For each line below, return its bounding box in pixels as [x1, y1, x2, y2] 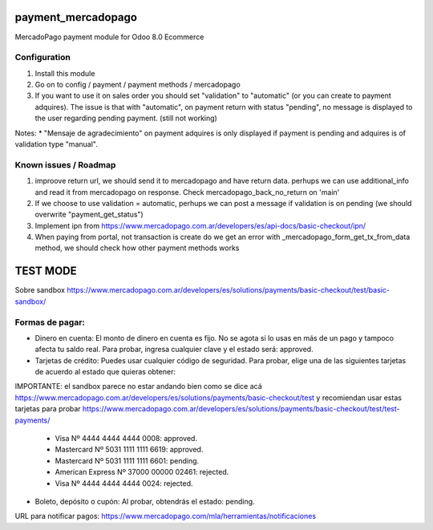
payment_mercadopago [14, 10, 138, 24]
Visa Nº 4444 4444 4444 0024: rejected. [55, 478, 193, 488]
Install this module [34, 68, 95, 78]
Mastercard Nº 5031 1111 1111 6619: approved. [55, 445, 204, 455]
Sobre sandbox [14, 285, 66, 295]
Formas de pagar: [14, 317, 86, 328]
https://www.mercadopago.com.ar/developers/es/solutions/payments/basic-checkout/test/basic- [67, 285, 391, 295]
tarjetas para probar [14, 404, 81, 414]
